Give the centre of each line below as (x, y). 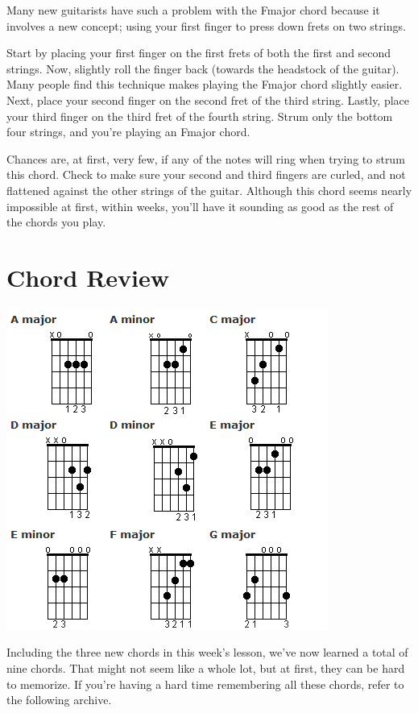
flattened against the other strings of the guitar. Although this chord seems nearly (209, 190)
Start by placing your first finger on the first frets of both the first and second (199, 53)
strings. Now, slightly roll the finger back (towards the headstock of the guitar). (203, 68)
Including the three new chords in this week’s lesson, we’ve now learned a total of (207, 652)
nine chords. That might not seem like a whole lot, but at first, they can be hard (206, 668)
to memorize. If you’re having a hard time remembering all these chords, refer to (205, 684)
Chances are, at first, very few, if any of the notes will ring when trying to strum (206, 158)
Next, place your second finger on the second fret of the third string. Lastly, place (208, 99)
